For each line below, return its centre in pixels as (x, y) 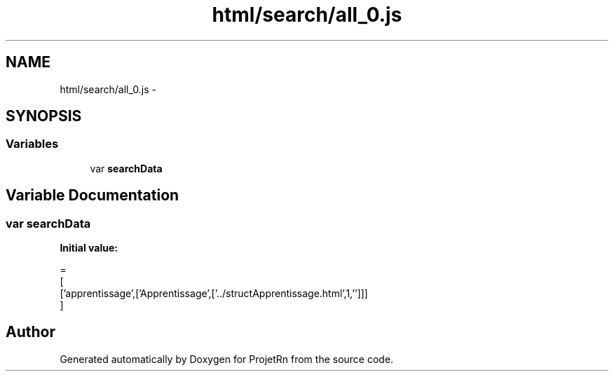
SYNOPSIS (44, 116)
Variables (32, 144)
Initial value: (89, 248)
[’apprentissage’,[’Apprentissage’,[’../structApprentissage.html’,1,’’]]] (214, 294)
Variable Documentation (93, 196)
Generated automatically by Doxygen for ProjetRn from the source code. (227, 359)
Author (30, 332)
